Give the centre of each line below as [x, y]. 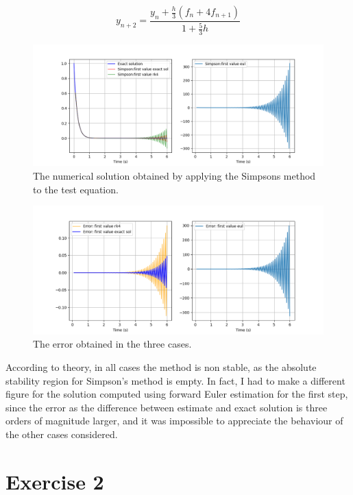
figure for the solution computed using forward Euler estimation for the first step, [177, 394]
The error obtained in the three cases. [112, 344]
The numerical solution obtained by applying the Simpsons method [174, 176]
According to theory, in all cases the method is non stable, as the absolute [161, 366]
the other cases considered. [62, 434]
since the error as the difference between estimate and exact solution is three [167, 407]
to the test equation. [76, 189]
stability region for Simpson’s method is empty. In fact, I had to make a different [175, 380]
